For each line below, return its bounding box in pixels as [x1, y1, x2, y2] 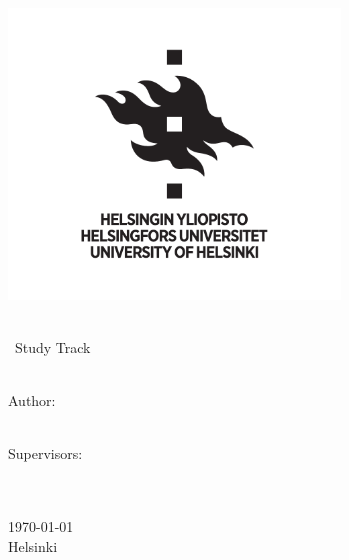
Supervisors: [8, 443, 83, 464]
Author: [8, 390, 56, 411]
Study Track [14, 336, 91, 357]
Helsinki [8, 535, 58, 556]
